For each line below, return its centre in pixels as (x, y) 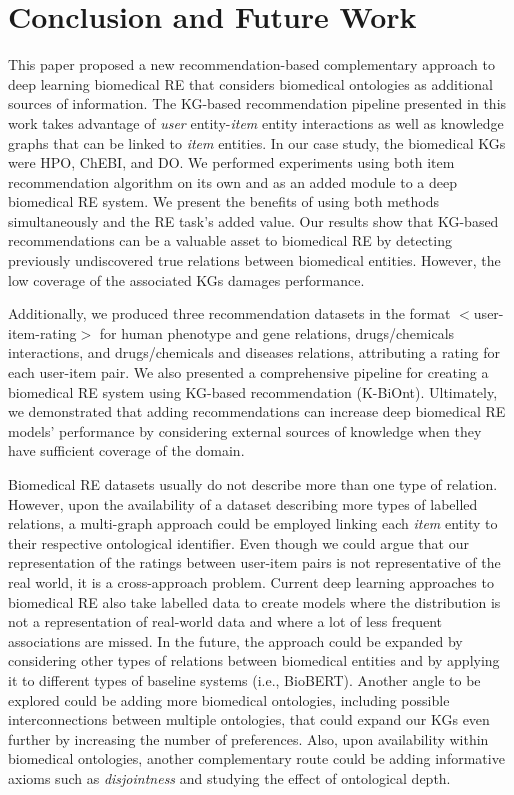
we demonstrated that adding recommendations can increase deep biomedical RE (257, 411)
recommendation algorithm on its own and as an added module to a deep (233, 181)
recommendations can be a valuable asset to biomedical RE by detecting (230, 240)
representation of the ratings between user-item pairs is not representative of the (254, 562)
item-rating (42, 332)
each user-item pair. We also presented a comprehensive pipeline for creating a (248, 372)
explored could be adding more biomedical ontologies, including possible (229, 699)
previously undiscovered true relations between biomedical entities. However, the (254, 260)
